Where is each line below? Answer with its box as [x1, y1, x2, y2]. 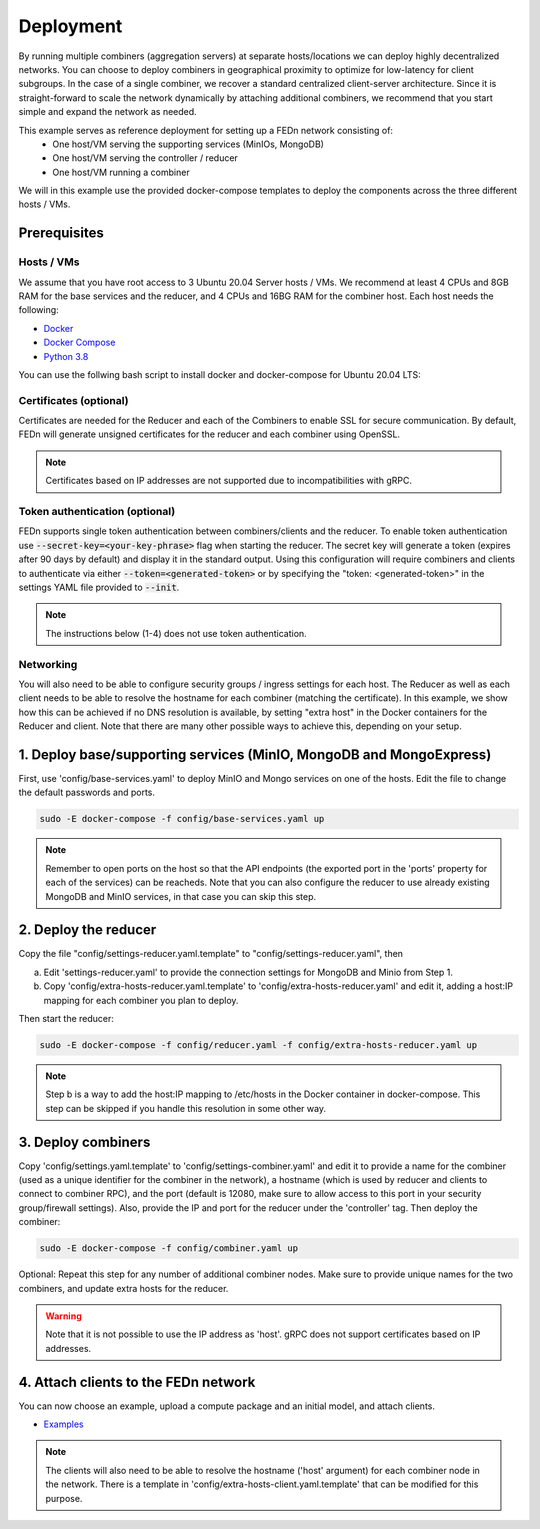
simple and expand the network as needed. [18, 106, 197, 118]
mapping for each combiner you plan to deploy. [43, 994, 239, 1006]
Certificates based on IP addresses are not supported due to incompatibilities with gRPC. [45, 475, 412, 487]
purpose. [45, 1492, 83, 1504]
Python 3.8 [43, 350, 89, 362]
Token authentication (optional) [18, 505, 176, 519]
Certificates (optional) [18, 393, 129, 407]
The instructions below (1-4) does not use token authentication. [45, 627, 307, 639]
